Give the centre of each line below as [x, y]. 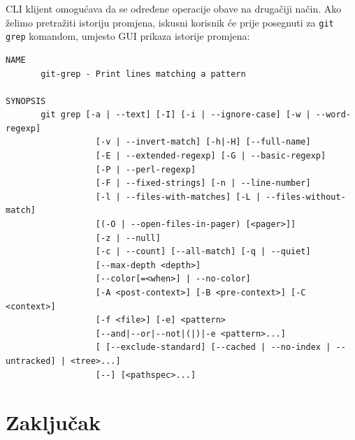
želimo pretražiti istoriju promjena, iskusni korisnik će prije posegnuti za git [170, 22]
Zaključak [53, 422]
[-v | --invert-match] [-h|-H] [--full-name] [203, 142]
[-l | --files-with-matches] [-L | [178, 197]
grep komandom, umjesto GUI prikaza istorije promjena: [128, 36]
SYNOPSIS [26, 101]
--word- [333, 115]
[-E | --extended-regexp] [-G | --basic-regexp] [211, 156]
